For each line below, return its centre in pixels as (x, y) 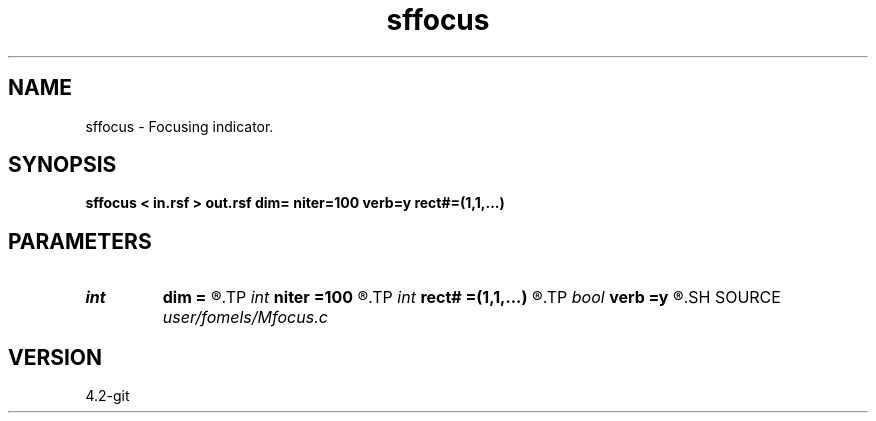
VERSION (55, 357)
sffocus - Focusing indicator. (179, 126)
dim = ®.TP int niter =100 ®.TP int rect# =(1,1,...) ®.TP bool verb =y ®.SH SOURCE (471, 297)
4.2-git (107, 396)
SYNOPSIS (62, 165)
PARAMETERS (80, 241)
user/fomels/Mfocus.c (245, 317)
